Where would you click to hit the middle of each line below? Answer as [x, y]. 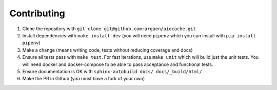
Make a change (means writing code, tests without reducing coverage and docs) [107, 50]
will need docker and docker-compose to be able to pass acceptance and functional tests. [118, 64]
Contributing [37, 13]
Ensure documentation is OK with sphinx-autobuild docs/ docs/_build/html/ [112, 71]
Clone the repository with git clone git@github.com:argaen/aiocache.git [109, 29]
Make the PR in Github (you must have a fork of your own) [84, 79]
